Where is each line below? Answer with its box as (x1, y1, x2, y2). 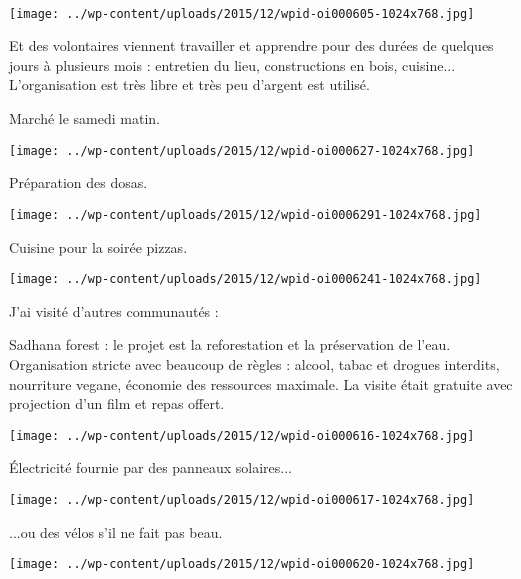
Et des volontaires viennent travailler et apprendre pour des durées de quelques (9, 35, 494, 56)
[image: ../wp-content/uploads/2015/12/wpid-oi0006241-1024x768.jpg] (9, 272, 482, 287)
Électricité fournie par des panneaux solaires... (9, 457, 292, 478)
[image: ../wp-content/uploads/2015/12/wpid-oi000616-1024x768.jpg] (9, 428, 475, 443)
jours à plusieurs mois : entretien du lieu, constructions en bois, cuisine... (9, 54, 456, 75)
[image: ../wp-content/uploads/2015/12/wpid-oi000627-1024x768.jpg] (9, 143, 475, 158)
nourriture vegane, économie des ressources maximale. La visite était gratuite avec (9, 373, 513, 394)
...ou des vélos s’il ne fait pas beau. (9, 521, 223, 542)
